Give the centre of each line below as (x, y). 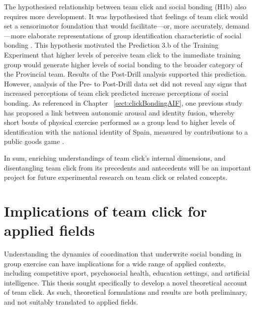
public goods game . (34, 141)
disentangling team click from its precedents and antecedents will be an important (127, 167)
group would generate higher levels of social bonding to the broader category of (123, 64)
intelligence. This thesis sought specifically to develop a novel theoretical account (126, 282)
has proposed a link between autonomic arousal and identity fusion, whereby (119, 112)
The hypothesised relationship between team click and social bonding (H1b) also (125, 6)
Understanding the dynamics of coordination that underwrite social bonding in (123, 254)
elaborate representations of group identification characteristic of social (135, 35)
